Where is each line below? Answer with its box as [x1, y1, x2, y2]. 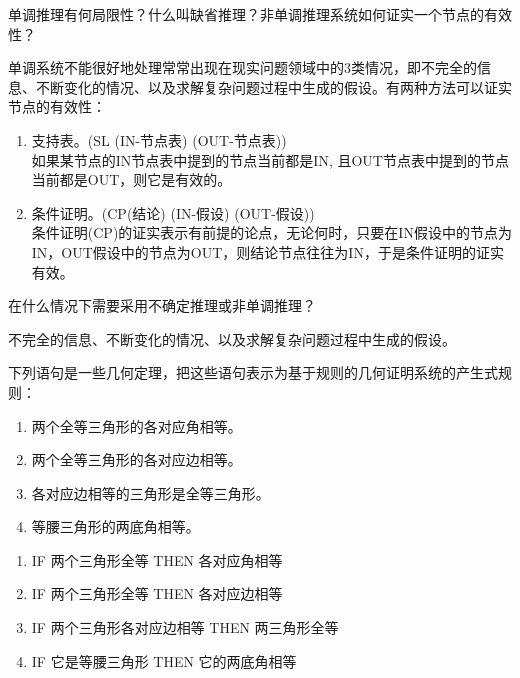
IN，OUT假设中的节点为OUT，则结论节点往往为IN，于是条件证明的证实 [31, 241, 504, 262]
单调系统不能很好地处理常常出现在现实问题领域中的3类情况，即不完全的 [8, 57, 477, 78]
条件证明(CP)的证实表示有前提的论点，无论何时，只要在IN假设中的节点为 [31, 222, 512, 243]
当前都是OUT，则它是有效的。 [31, 169, 232, 190]
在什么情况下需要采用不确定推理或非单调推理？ [8, 295, 316, 316]
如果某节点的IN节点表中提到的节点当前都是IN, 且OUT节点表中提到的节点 [31, 149, 509, 170]
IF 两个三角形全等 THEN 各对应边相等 [31, 583, 283, 604]
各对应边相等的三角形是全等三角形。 [31, 482, 270, 503]
